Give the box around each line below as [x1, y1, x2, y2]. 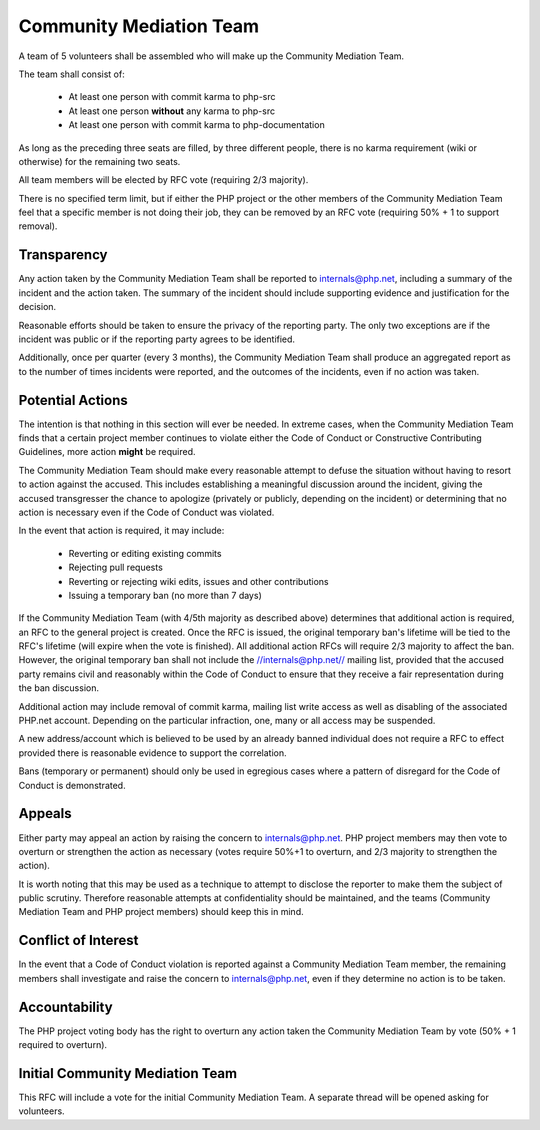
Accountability [18, 998, 114, 1015]
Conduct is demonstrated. [18, 779, 126, 791]
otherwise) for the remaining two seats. [18, 155, 181, 167]
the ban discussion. [18, 682, 100, 694]
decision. [18, 301, 57, 313]
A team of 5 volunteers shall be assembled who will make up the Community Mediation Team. [18, 50, 405, 62]
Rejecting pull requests [68, 561, 164, 574]
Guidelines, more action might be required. [18, 446, 196, 458]
